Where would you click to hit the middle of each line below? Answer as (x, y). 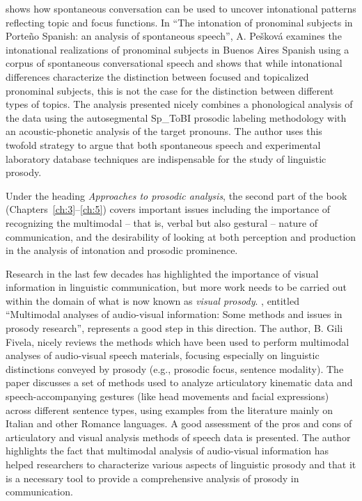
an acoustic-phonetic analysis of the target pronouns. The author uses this (164, 131)
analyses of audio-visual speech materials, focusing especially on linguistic (163, 355)
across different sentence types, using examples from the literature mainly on (170, 409)
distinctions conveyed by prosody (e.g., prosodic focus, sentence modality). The (175, 368)
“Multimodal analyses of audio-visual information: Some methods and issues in (174, 314)
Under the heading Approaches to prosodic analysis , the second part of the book (176, 195)
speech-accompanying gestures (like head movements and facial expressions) (167, 396)
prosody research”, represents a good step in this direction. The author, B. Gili (174, 328)
